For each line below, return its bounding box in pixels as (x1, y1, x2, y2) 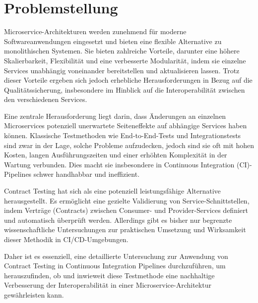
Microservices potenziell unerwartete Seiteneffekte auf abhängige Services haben (4, 120, 247, 131)
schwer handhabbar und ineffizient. (33, 169, 140, 179)
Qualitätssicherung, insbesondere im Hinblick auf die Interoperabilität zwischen (4, 84, 245, 95)
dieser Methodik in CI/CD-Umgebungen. (4, 234, 129, 244)
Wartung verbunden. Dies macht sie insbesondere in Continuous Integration (4, 159, 235, 169)
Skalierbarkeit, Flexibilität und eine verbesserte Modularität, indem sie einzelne (4, 55, 246, 65)
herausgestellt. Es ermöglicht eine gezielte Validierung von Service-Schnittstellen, (4, 195, 250, 205)
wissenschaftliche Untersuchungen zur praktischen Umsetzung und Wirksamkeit (4, 224, 246, 235)
